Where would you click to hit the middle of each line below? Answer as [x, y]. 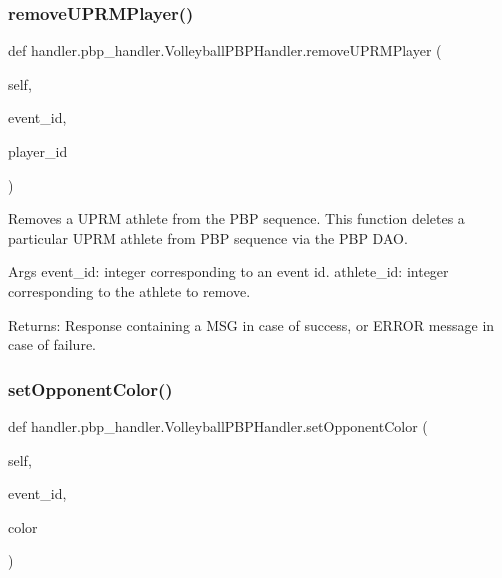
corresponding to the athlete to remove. [129, 290]
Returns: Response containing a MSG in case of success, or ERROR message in [251, 324]
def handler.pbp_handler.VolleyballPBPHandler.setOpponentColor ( [218, 425]
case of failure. [52, 344]
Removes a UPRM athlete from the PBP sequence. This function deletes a [236, 218]
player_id [38, 151]
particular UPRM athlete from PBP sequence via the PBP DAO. [208, 237]
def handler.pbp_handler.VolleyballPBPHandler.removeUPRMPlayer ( [225, 50]
